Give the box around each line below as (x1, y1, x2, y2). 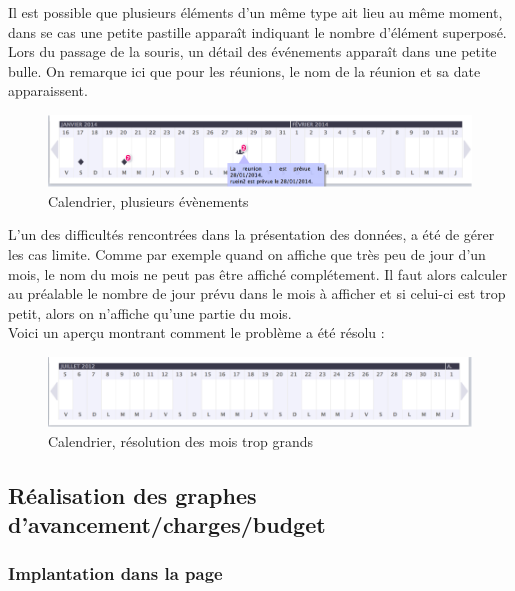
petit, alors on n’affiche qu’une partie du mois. (8, 302, 292, 323)
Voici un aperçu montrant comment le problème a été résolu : (8, 322, 385, 343)
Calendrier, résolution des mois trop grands (48, 430, 313, 451)
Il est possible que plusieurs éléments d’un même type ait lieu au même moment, (8, 2, 503, 22)
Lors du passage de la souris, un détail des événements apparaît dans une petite (8, 41, 497, 62)
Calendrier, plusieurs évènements (48, 190, 249, 211)
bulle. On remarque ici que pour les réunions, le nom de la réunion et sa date (8, 60, 481, 81)
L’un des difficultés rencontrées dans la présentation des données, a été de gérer (8, 224, 495, 245)
